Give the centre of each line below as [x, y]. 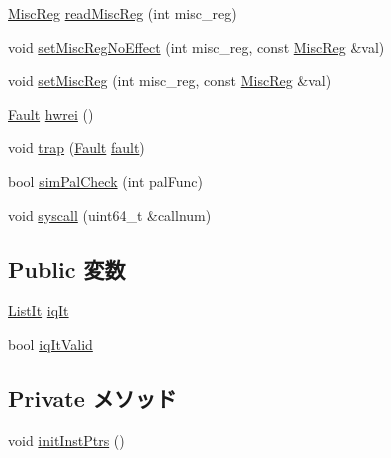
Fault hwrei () [51, 113]
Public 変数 [67, 268]
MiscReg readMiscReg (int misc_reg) [122, 13]
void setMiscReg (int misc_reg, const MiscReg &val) [170, 80]
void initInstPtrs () [66, 439]
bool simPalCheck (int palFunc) [105, 180]
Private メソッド [92, 397]
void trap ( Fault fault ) [76, 147]
